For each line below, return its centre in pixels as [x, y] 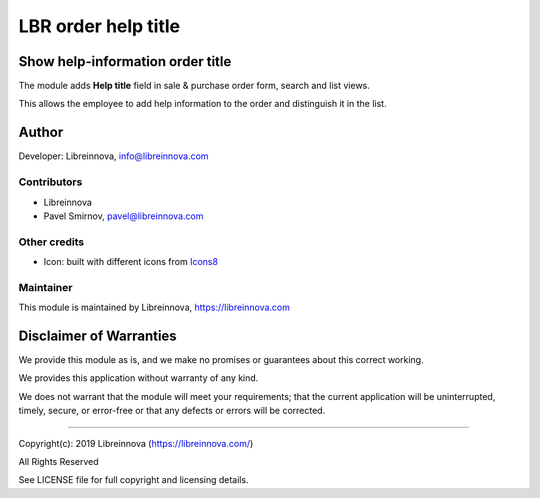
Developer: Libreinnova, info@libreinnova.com [113, 156]
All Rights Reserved [58, 462]
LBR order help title [99, 26]
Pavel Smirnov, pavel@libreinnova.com [123, 216]
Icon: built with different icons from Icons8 [131, 262]
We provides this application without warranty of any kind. [138, 378]
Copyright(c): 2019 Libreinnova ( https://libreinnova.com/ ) [136, 443]
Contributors [50, 182]
